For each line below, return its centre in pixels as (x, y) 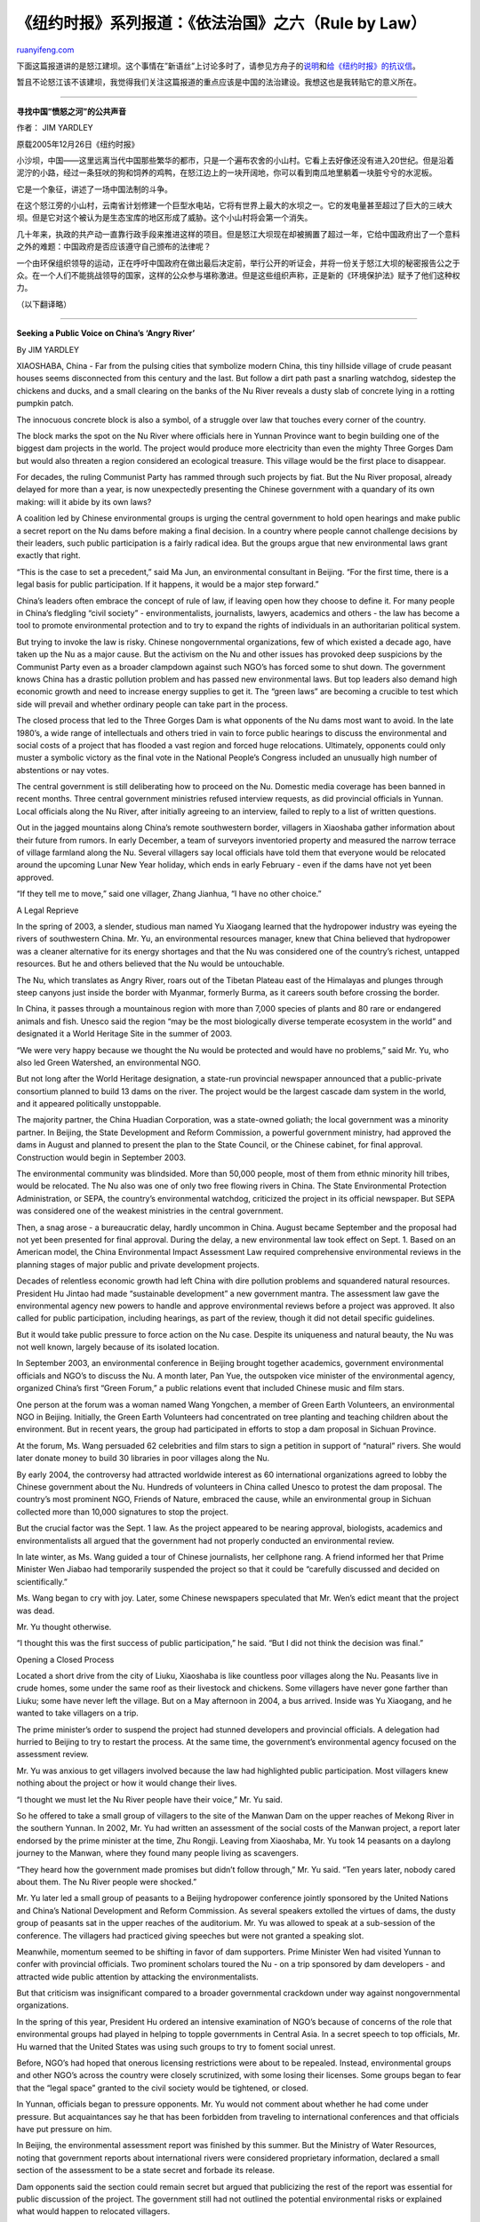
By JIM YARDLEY (48, 349)
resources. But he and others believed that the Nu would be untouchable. (150, 963)
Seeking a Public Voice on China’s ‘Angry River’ (106, 333)
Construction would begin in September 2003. (101, 1157)
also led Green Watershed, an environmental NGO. (109, 1062)
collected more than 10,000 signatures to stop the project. (122, 1512)
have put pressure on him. (64, 2129)
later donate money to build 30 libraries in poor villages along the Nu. (143, 1459)
